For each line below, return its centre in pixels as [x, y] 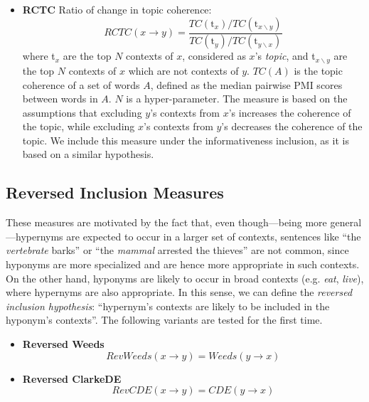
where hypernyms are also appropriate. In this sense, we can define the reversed [179, 292]
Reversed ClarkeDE [72, 378]
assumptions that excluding [82, 112]
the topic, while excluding [79, 126]
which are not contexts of [183, 70]
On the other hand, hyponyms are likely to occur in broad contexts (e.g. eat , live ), [185, 278]
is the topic [318, 70]
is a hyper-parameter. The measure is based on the [237, 99]
